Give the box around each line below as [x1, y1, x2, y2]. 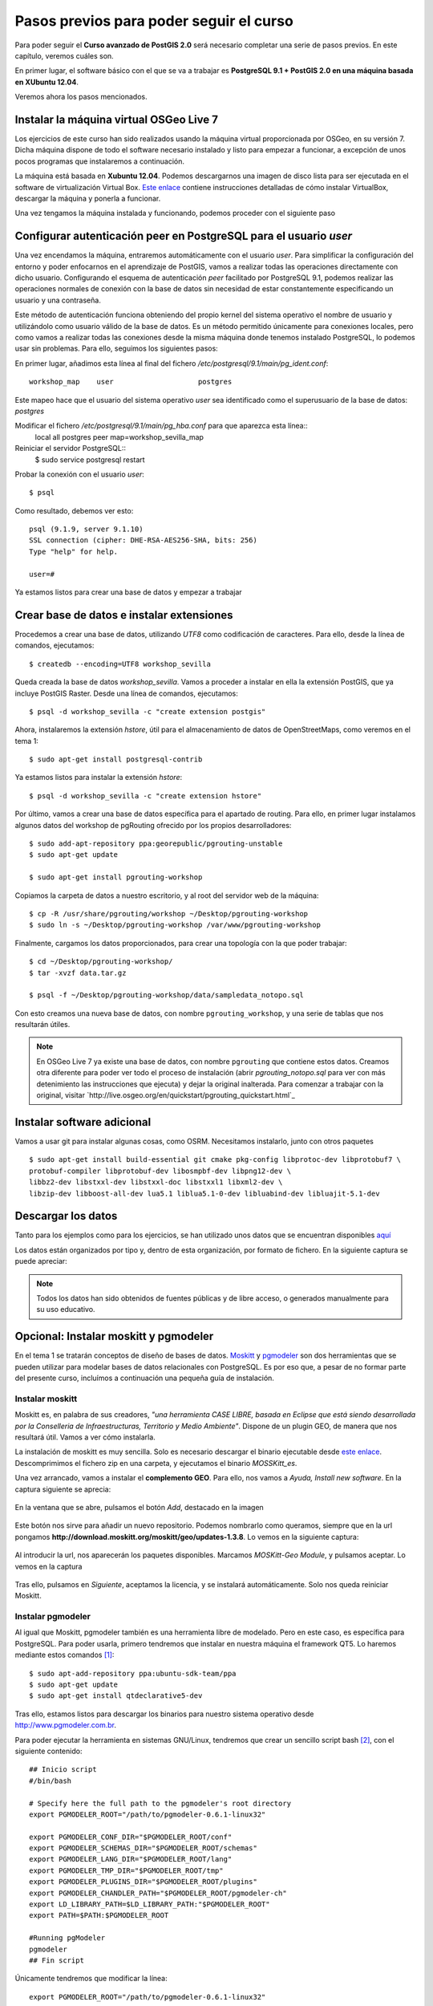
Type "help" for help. [29, 546, 119, 556]
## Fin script [29, 1955, 84, 1965]
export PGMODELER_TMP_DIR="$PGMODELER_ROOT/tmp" [29, 1866, 224, 1875]
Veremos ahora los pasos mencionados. [14, 92, 148, 102]
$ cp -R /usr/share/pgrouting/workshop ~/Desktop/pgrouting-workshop [29, 909, 309, 918]
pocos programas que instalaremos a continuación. [14, 156, 184, 166]
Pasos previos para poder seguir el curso [14, 12, 294, 30]
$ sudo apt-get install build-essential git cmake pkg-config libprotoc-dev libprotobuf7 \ [29, 1155, 401, 1164]
